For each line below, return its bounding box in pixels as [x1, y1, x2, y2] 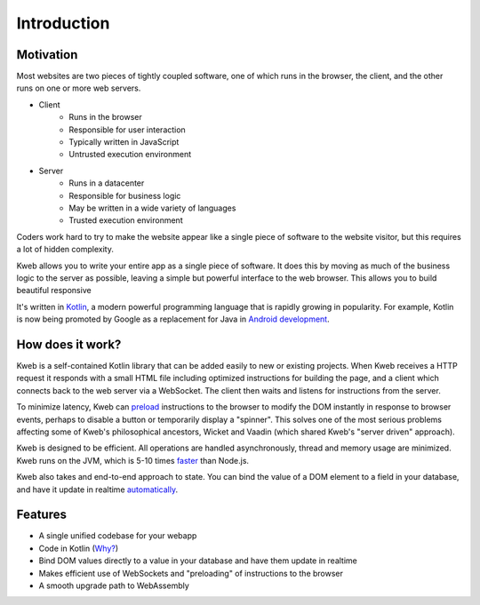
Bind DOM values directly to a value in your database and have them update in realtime [38, 555, 357, 566]
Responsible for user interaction [68, 124, 186, 135]
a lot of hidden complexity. [16, 244, 115, 255]
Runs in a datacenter [68, 178, 145, 188]
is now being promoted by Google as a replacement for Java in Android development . [16, 314, 330, 324]
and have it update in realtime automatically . [16, 484, 178, 495]
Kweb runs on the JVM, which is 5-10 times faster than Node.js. [16, 455, 249, 466]
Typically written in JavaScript [68, 137, 180, 147]
